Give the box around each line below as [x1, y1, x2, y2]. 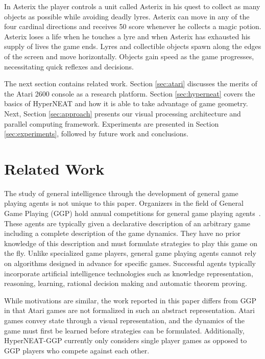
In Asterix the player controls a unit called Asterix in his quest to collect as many [4, 1, 260, 11]
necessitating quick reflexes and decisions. [4, 61, 134, 71]
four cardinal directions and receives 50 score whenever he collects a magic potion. [4, 21, 261, 32]
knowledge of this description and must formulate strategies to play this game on [4, 237, 258, 248]
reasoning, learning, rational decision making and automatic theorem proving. [4, 278, 248, 289]
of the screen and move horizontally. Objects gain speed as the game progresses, [4, 51, 254, 61]
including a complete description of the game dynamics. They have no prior [4, 228, 241, 238]
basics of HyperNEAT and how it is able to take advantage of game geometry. [4, 98, 248, 109]
